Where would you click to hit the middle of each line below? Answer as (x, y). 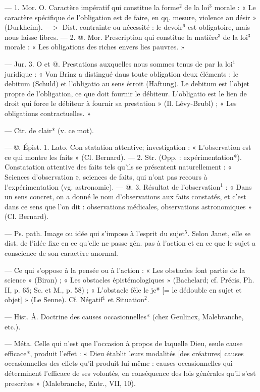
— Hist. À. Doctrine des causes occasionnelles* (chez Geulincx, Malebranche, (124, 317)
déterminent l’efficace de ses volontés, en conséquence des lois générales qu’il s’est (130, 373)
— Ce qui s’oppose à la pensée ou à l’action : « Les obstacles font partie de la (125, 270)
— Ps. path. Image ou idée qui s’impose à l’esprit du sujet (95, 233)
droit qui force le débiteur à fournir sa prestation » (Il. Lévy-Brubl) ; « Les (121, 103)
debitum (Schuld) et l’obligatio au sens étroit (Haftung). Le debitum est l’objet (127, 83)
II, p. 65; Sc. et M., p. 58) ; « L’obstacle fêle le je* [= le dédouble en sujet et (123, 289)
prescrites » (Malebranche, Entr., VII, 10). (70, 383)
